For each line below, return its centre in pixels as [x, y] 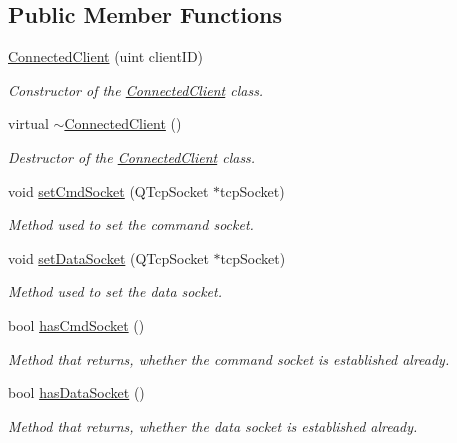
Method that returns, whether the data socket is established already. [213, 425]
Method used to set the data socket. [115, 291]
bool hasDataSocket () [76, 392]
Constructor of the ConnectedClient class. [136, 89]
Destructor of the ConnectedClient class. [132, 156]
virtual [28, 123]
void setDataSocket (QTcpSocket [108, 257]
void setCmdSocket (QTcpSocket [108, 190]
